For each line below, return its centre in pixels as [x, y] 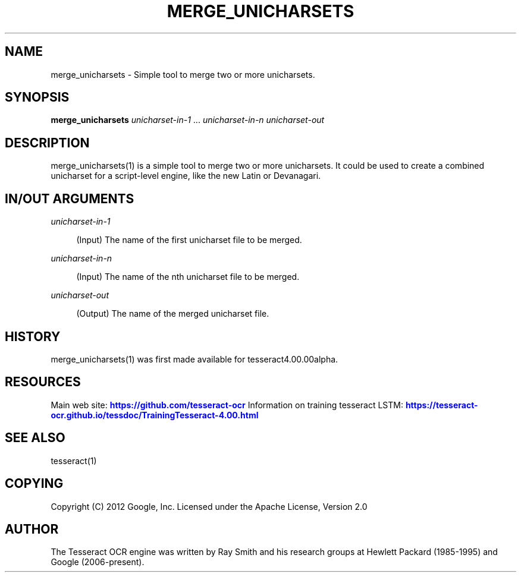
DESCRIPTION [47, 143]
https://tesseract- [442, 405]
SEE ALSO [35, 438]
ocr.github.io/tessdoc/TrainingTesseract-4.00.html [155, 415]
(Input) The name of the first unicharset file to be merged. [189, 240]
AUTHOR [32, 529]
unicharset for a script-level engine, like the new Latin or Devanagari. [186, 176]
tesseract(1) [74, 461]
